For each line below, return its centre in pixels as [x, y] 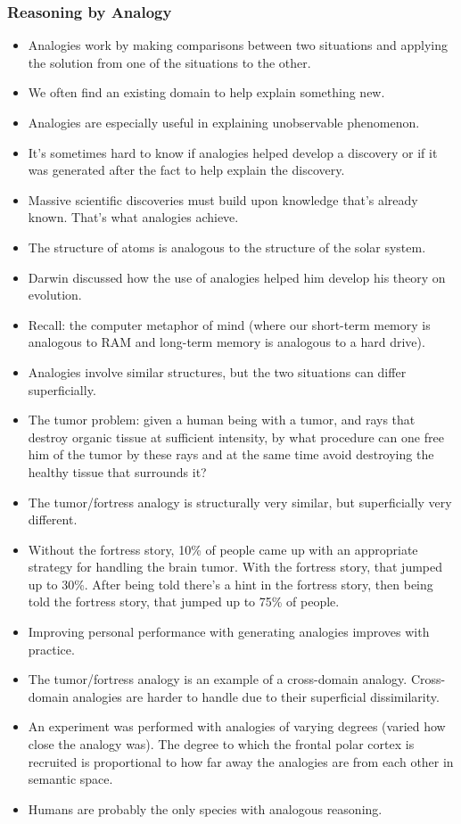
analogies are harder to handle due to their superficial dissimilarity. [256, 696]
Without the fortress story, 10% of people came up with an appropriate [223, 549]
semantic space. [70, 779]
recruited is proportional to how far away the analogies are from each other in [241, 761]
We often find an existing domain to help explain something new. [206, 92]
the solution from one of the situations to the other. [169, 62]
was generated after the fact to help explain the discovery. [186, 170]
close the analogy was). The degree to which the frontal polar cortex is [221, 744]
